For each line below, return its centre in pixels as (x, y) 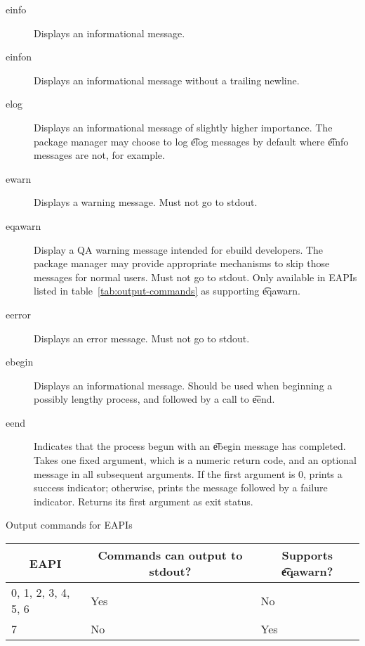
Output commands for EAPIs (69, 525)
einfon (19, 57)
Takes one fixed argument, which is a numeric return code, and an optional (195, 460)
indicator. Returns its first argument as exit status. (144, 501)
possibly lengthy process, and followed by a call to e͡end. (154, 399)
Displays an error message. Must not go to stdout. (142, 338)
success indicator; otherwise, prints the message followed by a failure (181, 487)
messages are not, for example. (99, 155)
